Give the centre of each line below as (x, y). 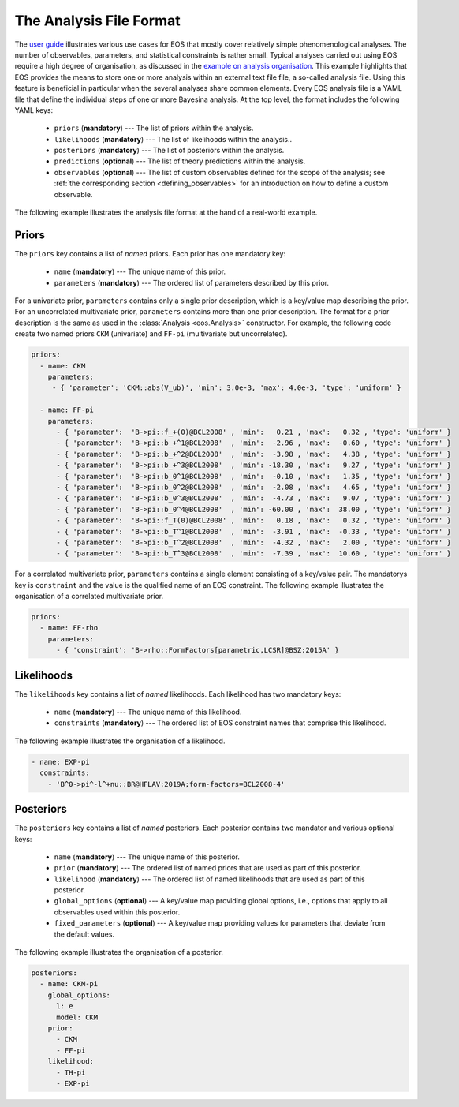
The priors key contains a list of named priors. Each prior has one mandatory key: (150, 253)
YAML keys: (34, 110)
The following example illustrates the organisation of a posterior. (119, 952)
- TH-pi (71, 1072)
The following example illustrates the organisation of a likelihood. (120, 741)
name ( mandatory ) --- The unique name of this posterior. (147, 857)
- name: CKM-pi (69, 984)
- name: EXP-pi (60, 762)
